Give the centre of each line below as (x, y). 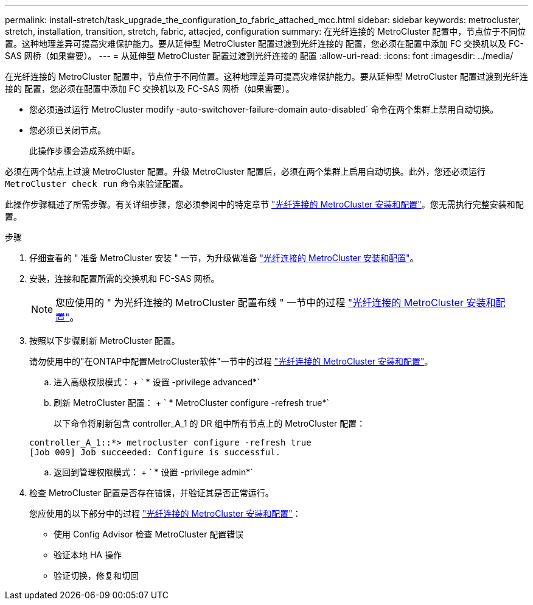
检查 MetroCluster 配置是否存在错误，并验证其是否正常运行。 (152, 493)
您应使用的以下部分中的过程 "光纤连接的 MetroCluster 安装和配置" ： (165, 513)
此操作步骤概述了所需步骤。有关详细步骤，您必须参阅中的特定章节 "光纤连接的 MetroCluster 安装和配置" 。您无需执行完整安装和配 (264, 204)
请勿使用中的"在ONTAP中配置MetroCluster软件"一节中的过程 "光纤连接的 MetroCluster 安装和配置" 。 (231, 361)
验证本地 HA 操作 (88, 555)
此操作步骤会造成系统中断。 (85, 151)
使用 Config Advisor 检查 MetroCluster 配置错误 (149, 534)
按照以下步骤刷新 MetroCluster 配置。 (105, 341)
